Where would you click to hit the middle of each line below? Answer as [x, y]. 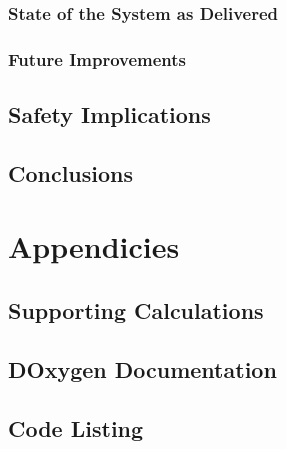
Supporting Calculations [136, 310]
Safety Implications [109, 114]
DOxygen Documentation [142, 368]
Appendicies [94, 246]
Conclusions [71, 172]
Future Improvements [97, 58]
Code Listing [76, 427]
